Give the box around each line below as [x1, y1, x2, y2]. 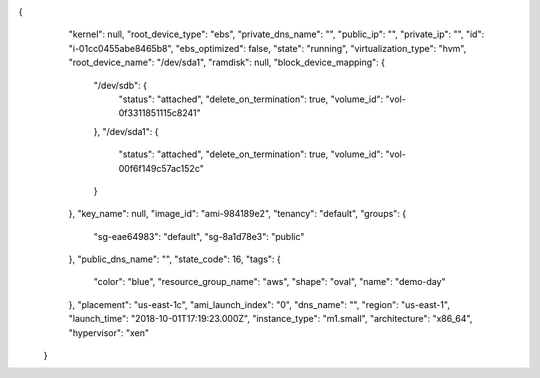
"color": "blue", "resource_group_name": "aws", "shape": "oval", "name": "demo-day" [93, 276, 446, 288]
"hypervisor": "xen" [68, 326, 150, 339]
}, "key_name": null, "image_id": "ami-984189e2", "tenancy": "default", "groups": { [68, 208, 407, 220]
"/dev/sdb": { [93, 79, 147, 91]
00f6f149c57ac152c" [118, 162, 204, 174]
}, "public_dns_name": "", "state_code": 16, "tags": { [68, 253, 282, 265]
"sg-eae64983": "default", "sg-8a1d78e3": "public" [93, 230, 305, 242]
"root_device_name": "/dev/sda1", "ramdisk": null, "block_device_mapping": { [68, 56, 385, 69]
